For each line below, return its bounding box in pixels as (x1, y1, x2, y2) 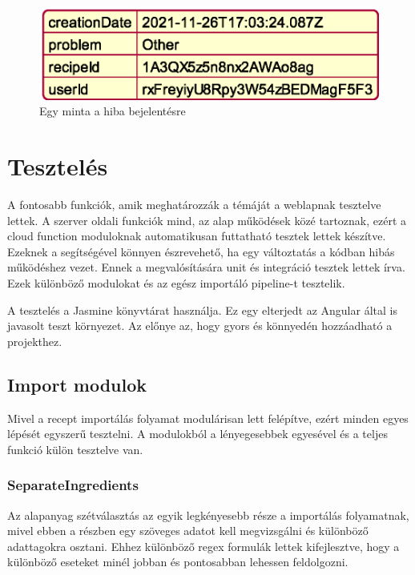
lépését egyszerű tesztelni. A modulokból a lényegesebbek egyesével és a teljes (7, 425, 388, 442)
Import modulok (7, 372, 147, 396)
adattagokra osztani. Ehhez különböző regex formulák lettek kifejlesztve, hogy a (7, 537, 400, 554)
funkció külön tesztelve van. (7, 440, 143, 457)
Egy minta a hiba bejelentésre (39, 103, 186, 119)
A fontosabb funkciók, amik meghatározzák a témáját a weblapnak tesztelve (7, 195, 381, 212)
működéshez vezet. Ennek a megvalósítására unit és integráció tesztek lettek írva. (7, 259, 405, 275)
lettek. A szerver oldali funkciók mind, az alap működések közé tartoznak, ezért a (7, 211, 407, 228)
